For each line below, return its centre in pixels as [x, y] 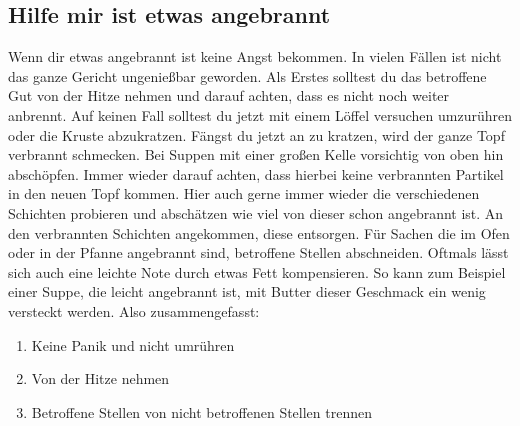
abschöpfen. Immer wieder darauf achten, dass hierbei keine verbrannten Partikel [256, 173]
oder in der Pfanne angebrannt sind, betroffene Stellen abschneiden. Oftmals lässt [258, 252]
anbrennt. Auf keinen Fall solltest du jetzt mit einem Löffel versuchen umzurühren [260, 114]
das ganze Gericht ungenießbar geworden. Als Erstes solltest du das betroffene [247, 75]
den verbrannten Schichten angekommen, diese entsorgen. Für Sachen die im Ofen [259, 232]
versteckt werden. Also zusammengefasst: [134, 310]
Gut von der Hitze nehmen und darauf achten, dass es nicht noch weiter [229, 95]
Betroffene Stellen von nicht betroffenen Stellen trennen [201, 411]
